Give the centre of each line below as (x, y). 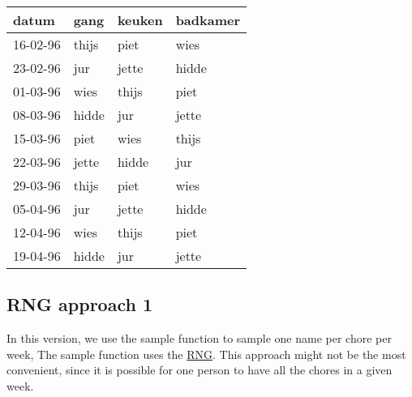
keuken (140, 20)
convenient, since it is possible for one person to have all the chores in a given (200, 370)
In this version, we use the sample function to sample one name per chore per (199, 338)
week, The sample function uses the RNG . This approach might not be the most (206, 354)
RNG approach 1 (79, 304)
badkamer (208, 20)
